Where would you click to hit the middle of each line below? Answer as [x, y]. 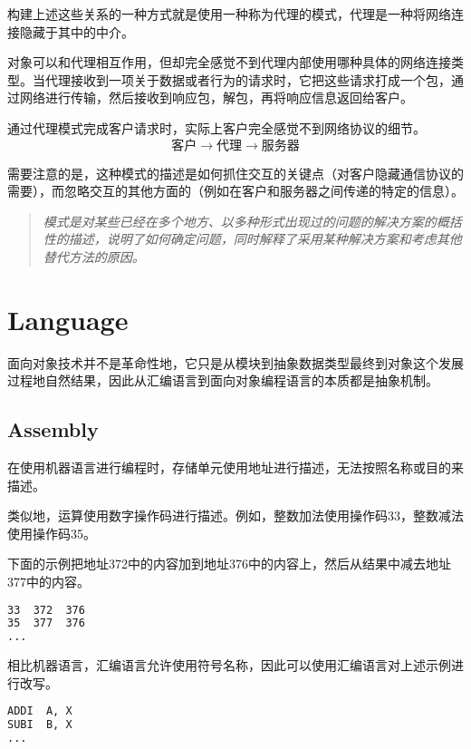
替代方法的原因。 [94, 256]
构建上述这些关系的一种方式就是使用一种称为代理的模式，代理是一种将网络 [229, 14]
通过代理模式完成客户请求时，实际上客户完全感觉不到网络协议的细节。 [216, 127]
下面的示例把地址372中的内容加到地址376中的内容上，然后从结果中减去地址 [229, 564]
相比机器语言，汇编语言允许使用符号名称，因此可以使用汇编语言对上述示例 [229, 665]
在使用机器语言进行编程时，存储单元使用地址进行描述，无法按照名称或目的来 [235, 467]
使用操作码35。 [52, 533]
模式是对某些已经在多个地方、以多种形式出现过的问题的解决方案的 [240, 221]
